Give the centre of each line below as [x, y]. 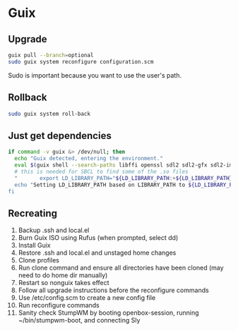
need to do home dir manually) [63, 275]
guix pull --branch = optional [51, 55]
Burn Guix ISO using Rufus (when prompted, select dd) [98, 238]
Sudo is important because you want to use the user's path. [95, 75]
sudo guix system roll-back [49, 114]
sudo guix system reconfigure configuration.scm [81, 61]
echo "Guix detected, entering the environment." [89, 159]
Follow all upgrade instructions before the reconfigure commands [113, 290]
